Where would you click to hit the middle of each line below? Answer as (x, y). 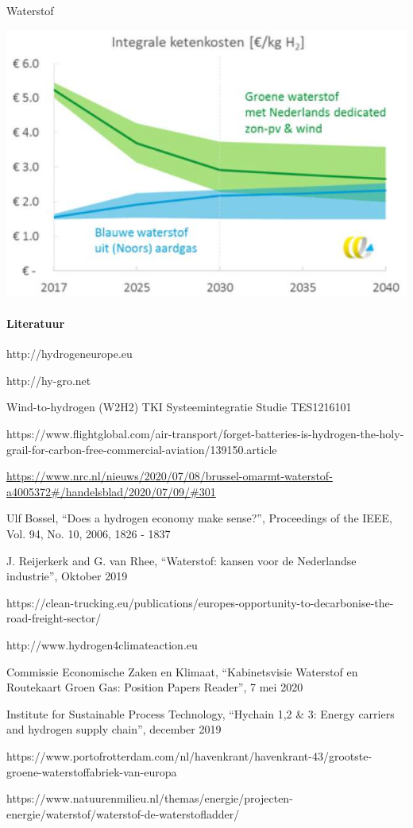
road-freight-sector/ (54, 618)
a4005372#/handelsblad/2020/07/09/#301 (111, 491)
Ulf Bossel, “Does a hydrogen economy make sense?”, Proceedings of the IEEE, (199, 518)
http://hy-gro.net (49, 380)
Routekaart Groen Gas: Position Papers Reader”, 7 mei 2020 (155, 687)
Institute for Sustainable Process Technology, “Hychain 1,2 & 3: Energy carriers (201, 713)
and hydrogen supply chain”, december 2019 (114, 729)
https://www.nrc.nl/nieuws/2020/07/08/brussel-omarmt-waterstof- (170, 476)
